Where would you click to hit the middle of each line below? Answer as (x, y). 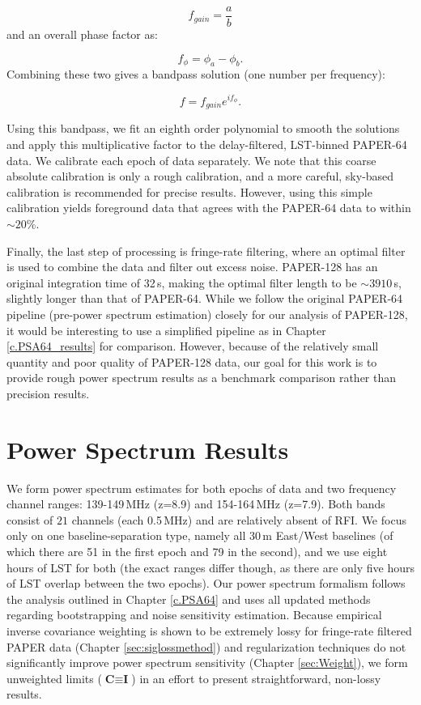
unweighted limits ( (54, 678)
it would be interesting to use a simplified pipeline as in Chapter (166, 330)
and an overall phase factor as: (82, 34)
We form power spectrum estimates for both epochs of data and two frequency (202, 488)
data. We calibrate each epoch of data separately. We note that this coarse (191, 160)
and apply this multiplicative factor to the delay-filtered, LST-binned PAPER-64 (207, 144)
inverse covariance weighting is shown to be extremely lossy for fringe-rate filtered (209, 630)
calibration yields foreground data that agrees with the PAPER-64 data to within (209, 208)
